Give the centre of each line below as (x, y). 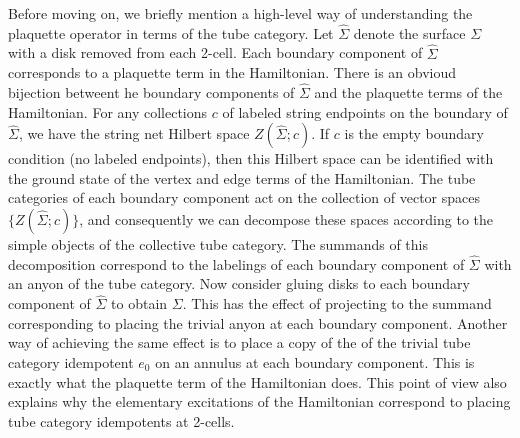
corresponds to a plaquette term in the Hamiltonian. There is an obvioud (232, 72)
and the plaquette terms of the (408, 92)
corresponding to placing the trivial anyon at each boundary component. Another (258, 322)
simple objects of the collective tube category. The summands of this (218, 244)
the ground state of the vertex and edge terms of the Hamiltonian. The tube (242, 177)
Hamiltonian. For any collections (108, 111)
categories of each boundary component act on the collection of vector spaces (244, 197)
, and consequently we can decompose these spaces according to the (286, 219)
